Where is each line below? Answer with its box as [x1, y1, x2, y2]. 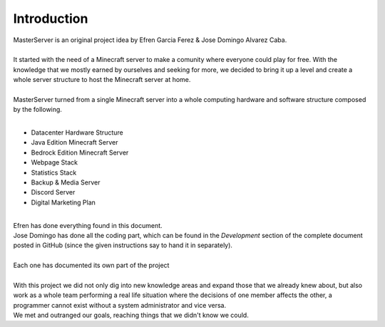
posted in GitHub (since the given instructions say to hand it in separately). [13, 241, 233, 249]
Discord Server [31, 188, 76, 197]
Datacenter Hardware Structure [31, 128, 124, 137]
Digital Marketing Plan [31, 198, 96, 207]
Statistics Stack [31, 168, 77, 177]
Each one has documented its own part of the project [13, 261, 170, 270]
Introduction [13, 11, 88, 26]
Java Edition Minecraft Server [31, 138, 118, 147]
